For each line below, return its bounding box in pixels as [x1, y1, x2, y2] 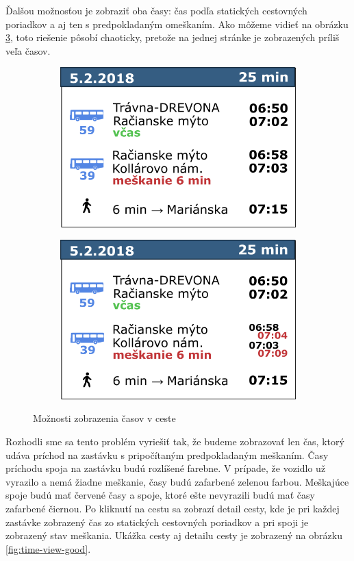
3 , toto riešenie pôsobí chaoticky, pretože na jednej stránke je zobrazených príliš [5, 30, 340, 45]
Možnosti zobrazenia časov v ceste [33, 411, 176, 425]
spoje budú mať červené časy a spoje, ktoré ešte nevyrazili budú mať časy [5, 488, 315, 502]
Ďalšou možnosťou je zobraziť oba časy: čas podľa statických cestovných [5, 3, 307, 17]
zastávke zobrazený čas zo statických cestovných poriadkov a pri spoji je [5, 514, 309, 529]
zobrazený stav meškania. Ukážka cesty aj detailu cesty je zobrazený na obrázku [5, 528, 342, 543]
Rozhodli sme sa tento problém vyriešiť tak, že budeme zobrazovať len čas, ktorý [5, 434, 344, 448]
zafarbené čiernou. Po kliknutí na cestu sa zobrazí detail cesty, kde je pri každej [5, 501, 340, 515]
